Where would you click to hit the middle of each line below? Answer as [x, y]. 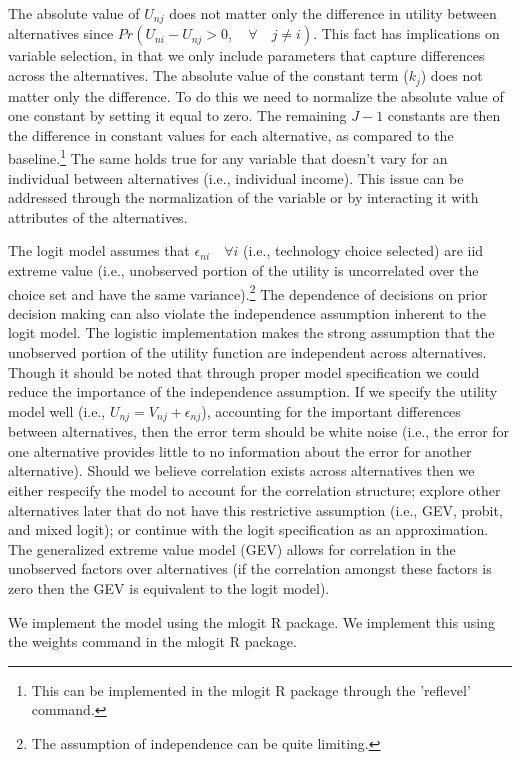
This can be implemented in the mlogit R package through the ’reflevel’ [251, 689]
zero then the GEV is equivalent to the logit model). [169, 587]
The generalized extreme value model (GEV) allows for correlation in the [232, 548]
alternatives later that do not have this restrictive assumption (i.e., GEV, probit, [255, 509]
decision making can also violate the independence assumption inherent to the [247, 312]
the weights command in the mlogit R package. [152, 641]
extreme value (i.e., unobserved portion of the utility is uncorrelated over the [243, 269]
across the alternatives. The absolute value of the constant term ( [208, 75]
